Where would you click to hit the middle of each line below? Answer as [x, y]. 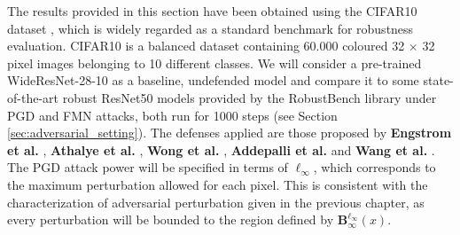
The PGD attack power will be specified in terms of [148, 167]
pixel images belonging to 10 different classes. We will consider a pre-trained [214, 63]
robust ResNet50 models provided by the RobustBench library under [249, 97]
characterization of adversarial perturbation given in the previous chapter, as [216, 202]
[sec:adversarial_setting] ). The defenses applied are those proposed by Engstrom [230, 133]
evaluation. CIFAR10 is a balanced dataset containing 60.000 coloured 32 [206, 46]
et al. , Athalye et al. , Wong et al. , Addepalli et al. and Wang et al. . [221, 149]
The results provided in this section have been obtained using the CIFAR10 [212, 11]
